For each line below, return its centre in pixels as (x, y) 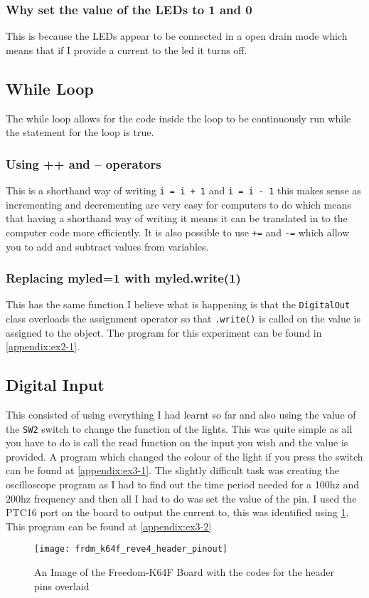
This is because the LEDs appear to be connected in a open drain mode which (177, 36)
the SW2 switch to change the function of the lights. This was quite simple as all (179, 428)
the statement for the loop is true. (80, 132)
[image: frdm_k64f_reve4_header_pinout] (131, 549)
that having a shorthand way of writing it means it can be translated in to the (177, 218)
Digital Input (55, 385)
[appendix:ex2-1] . (43, 346)
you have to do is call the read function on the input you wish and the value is (177, 442)
